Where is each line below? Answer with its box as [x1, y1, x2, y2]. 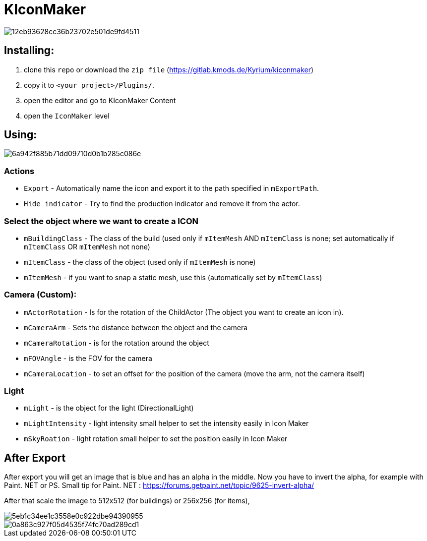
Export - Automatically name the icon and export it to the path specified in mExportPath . [24, 184, 319, 193]
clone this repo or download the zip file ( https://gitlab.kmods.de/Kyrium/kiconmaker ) [24, 65, 314, 74]
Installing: [4, 44, 55, 57]
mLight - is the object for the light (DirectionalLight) [24, 404, 194, 413]
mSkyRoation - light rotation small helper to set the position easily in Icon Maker [24, 434, 288, 443]
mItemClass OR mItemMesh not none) [24, 242, 150, 251]
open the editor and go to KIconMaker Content [24, 96, 176, 105]
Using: [4, 128, 37, 141]
